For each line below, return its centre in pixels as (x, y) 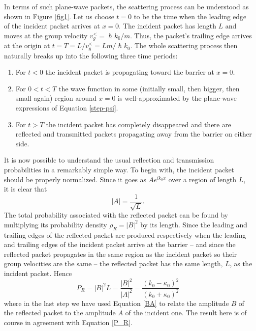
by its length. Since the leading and (194, 224)
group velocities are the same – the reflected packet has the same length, (113, 263)
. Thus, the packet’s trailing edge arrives (191, 35)
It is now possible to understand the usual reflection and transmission (109, 160)
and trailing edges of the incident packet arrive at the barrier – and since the (120, 244)
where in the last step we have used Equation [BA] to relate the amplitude (116, 303)
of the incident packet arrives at (52, 26)
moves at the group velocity (46, 35)
